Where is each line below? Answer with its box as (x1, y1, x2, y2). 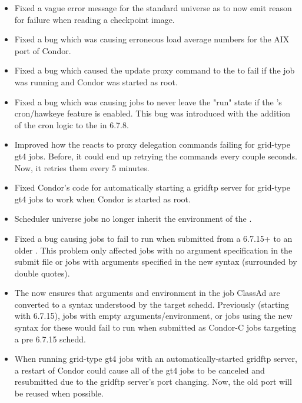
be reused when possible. (14, 387, 104, 399)
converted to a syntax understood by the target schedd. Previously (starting (14, 298, 290, 310)
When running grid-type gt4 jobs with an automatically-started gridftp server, (14, 352, 297, 365)
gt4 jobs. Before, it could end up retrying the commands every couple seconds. (14, 149, 297, 162)
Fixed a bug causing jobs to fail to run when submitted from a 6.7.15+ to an (14, 232, 293, 244)
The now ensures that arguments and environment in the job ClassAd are (14, 287, 280, 299)
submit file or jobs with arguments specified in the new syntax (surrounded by (14, 255, 297, 268)
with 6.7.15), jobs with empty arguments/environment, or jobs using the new (14, 309, 293, 322)
